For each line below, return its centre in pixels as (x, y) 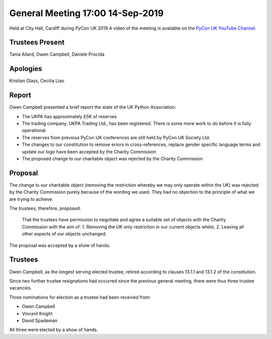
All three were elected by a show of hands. (54, 330)
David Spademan (40, 320)
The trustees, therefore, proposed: (45, 208)
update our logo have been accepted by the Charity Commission (89, 151)
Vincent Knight (37, 313)
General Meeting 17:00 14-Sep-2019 (86, 13)
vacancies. (21, 288)
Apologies (26, 69)
